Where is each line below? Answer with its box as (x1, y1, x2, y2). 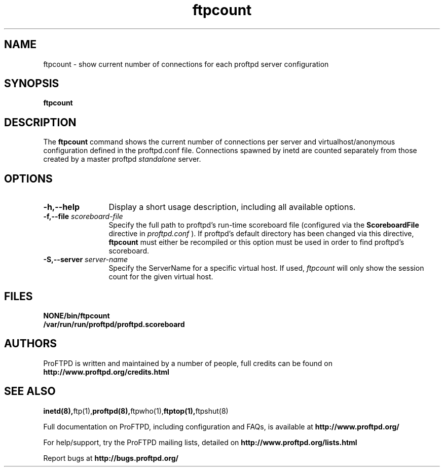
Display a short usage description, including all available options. (108, 202, 356, 212)
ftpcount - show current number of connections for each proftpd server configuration (43, 59, 329, 68)
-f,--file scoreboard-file (43, 212, 123, 221)
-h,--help (43, 202, 80, 212)
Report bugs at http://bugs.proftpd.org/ (43, 453, 179, 462)
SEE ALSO (4, 385, 56, 398)
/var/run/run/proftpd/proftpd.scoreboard (43, 319, 185, 329)
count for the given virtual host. (108, 272, 213, 281)
